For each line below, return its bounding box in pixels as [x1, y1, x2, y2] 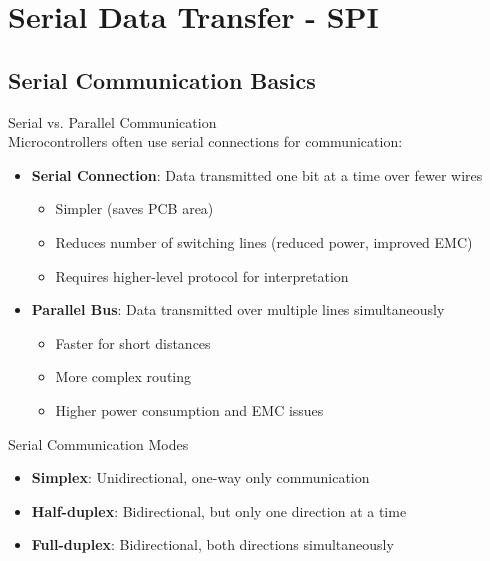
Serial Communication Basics [8, 64, 316, 95]
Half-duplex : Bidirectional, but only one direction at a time [31, 500, 407, 521]
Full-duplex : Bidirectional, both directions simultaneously [31, 534, 394, 555]
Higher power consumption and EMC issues [55, 399, 324, 420]
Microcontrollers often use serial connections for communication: [8, 131, 403, 152]
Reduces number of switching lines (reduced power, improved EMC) [55, 231, 473, 252]
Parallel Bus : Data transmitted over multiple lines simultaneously [31, 299, 445, 320]
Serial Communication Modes [8, 433, 189, 454]
